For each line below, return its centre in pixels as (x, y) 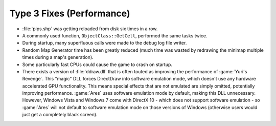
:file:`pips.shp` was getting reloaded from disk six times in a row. (90, 29)
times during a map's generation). (58, 57)
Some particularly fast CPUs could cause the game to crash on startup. (97, 65)
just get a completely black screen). (60, 115)
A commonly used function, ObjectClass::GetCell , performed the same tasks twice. (115, 35)
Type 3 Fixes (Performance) (70, 13)
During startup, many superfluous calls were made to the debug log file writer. (105, 43)
